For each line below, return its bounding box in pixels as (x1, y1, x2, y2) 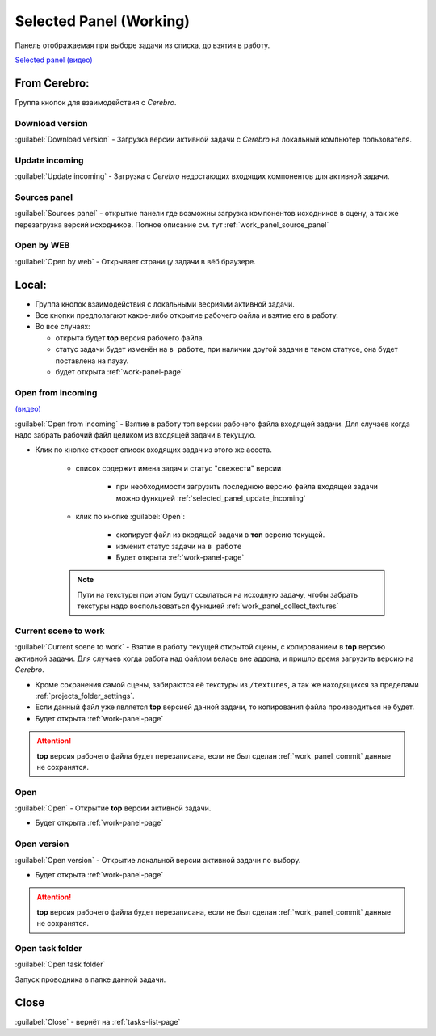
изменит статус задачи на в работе (115, 541, 242, 551)
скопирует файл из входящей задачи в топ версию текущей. (115, 530, 325, 539)
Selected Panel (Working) (15, 12, 190, 30)
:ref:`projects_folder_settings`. (35, 691, 135, 700)
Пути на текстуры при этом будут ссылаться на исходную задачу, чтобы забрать (77, 590, 358, 599)
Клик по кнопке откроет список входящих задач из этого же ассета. (35, 445, 272, 455)
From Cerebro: (15, 76, 90, 90)
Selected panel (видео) (15, 55, 93, 65)
